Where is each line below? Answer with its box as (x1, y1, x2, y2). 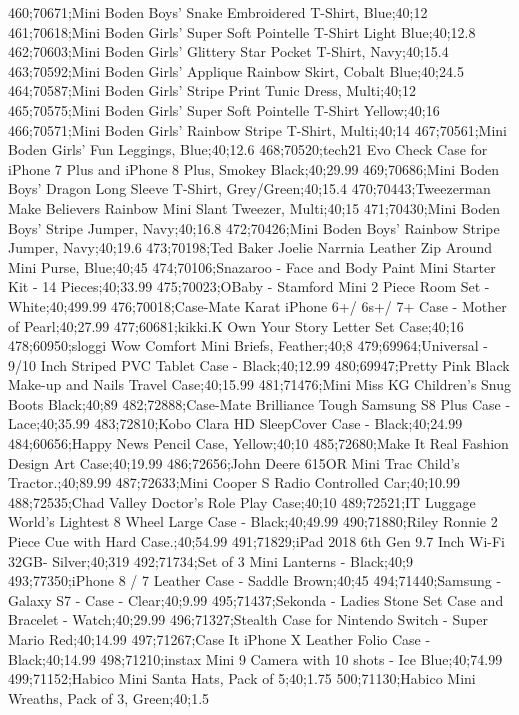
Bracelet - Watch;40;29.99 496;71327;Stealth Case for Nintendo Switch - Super (8, 609, 488, 630)
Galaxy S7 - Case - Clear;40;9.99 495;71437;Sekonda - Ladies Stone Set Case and (8, 589, 504, 610)
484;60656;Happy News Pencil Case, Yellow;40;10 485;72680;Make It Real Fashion (8, 433, 509, 454)
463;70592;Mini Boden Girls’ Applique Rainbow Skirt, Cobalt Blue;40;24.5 (8, 60, 464, 81)
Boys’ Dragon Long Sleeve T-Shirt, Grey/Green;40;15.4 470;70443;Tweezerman (8, 178, 491, 199)
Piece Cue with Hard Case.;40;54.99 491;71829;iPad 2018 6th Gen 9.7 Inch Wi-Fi (8, 531, 506, 552)
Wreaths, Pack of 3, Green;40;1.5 (8, 687, 210, 708)
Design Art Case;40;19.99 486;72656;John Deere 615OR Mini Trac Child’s (8, 452, 460, 473)
